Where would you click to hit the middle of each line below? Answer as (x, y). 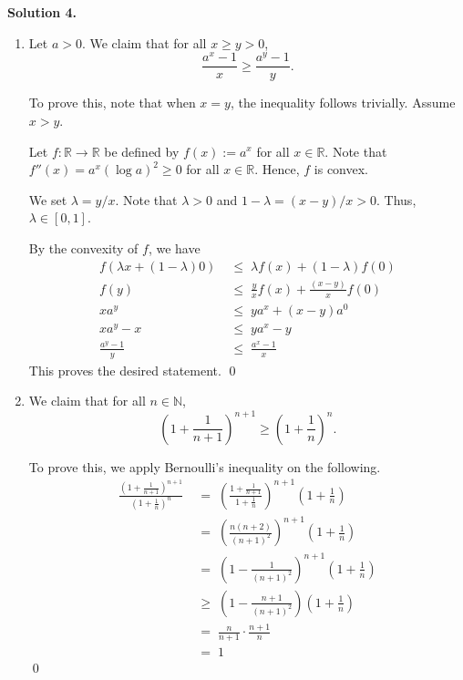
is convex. (341, 169)
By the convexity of (83, 247)
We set (48, 199)
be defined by (142, 151)
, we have (174, 247)
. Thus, (396, 199)
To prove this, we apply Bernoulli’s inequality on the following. (205, 466)
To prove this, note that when (112, 103)
